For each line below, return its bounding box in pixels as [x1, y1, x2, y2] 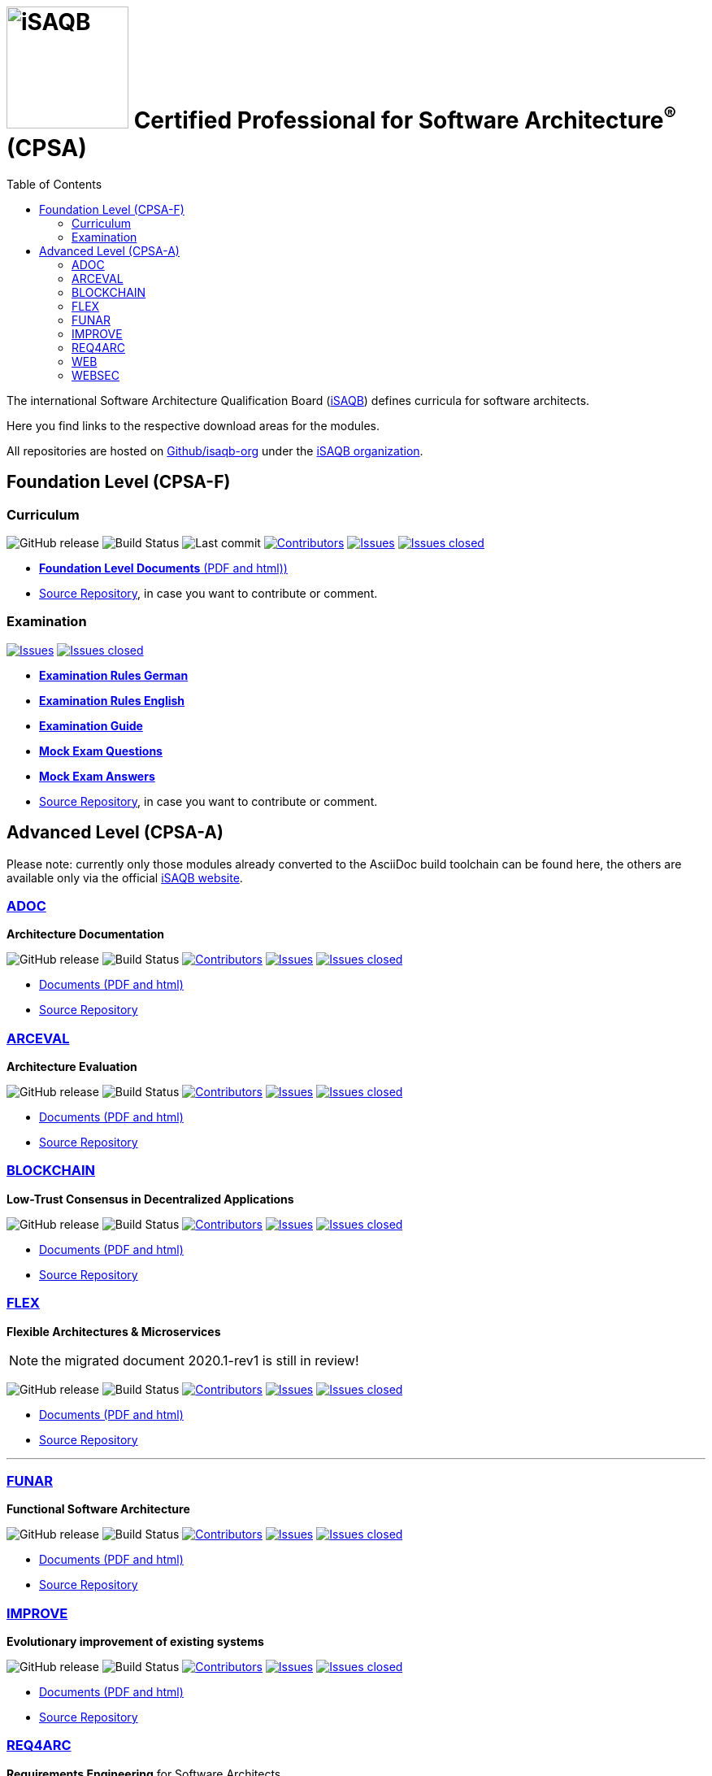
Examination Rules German [39, 668, 189, 682]
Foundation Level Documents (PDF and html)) [39, 560, 288, 575]
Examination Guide [39, 718, 143, 733]
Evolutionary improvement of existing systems [7, 1635, 264, 1649]
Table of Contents [7, 176, 102, 191]
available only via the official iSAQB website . [7, 870, 243, 885]
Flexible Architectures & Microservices [7, 1324, 221, 1339]
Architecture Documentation [7, 927, 165, 942]
